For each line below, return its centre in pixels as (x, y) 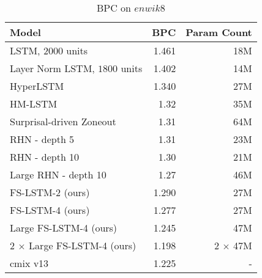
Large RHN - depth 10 (58, 174)
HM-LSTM (34, 104)
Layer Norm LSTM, (52, 68)
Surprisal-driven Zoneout (63, 121)
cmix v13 (29, 263)
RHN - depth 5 (42, 139)
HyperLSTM (37, 86)
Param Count (219, 32)
